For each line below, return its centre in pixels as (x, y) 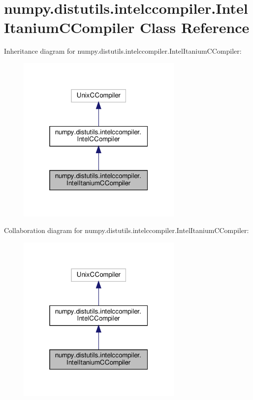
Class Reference (194, 27)
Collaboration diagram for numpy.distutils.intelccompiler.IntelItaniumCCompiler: (126, 230)
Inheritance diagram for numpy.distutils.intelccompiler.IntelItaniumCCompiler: (123, 51)
